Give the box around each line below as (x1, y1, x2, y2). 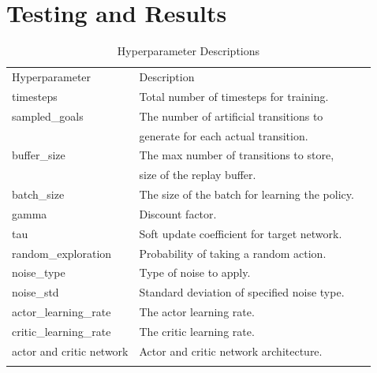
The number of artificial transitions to (139, 107, 323, 124)
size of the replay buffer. (139, 166, 256, 183)
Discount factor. (139, 205, 217, 222)
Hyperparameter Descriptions (117, 43, 260, 59)
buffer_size (12, 147, 65, 163)
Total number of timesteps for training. (139, 88, 329, 104)
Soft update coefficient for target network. (139, 225, 342, 241)
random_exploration (12, 244, 112, 261)
